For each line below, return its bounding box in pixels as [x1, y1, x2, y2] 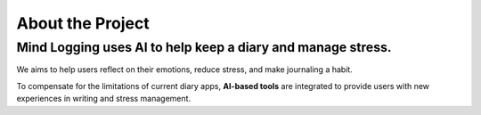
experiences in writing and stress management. [16, 94, 192, 104]
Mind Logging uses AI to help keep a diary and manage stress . [16, 39, 392, 55]
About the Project [16, 13, 151, 33]
